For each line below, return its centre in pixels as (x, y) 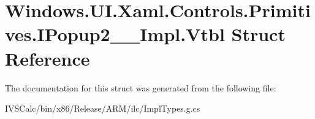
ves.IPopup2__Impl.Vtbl (115, 34)
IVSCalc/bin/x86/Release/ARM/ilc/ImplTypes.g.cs (103, 108)
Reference (47, 58)
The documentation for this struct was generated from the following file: (141, 87)
